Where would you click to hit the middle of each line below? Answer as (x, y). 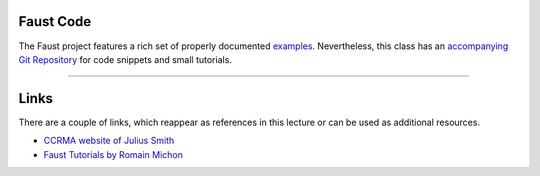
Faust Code (55, 21)
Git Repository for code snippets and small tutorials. (125, 59)
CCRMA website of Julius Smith (109, 141)
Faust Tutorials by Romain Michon (113, 154)
